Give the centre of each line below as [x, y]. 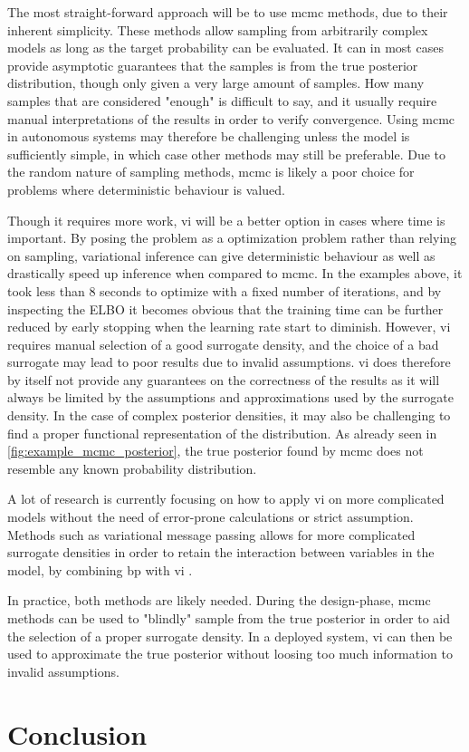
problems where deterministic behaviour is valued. [146, 189]
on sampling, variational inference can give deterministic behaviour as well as [221, 255]
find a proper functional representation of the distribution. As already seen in [222, 433]
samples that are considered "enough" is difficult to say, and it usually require [222, 100]
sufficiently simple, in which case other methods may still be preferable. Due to [227, 154]
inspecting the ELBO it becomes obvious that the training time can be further [225, 309]
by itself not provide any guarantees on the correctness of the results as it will [224, 379]
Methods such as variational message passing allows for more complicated [211, 534]
